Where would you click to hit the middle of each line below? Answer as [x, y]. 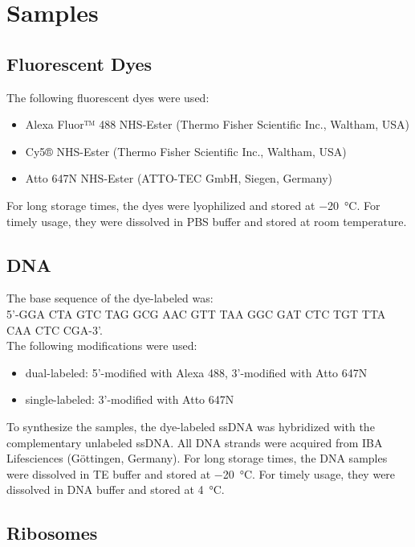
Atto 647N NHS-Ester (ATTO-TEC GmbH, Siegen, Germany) [179, 178]
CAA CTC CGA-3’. [55, 329]
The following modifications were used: [102, 345]
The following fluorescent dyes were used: [108, 97]
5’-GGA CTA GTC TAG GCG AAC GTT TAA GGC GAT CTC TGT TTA [196, 313]
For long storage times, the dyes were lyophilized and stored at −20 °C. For [193, 205]
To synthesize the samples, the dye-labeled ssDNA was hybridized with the [191, 426]
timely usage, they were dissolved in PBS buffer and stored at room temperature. [207, 221]
